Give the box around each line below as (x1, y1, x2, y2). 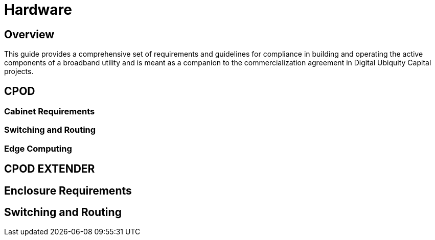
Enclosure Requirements (4, 184, 132, 197)
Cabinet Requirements (4, 106, 95, 117)
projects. (4, 67, 34, 76)
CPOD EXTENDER (4, 162, 95, 176)
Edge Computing (4, 143, 72, 154)
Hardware (4, 1, 72, 18)
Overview (4, 28, 55, 41)
